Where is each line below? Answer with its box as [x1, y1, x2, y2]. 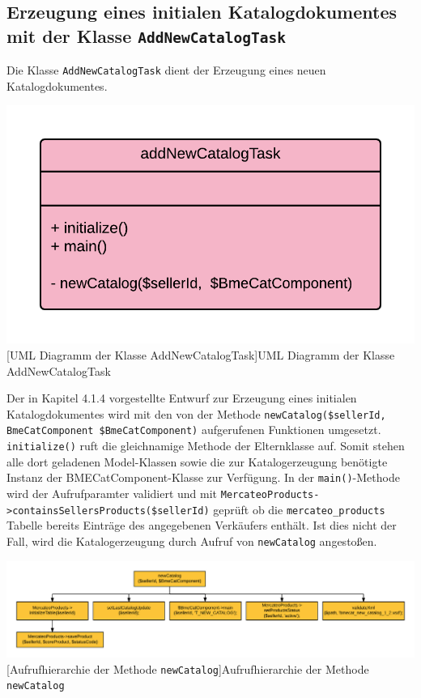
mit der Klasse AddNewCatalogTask [6, 23, 286, 48]
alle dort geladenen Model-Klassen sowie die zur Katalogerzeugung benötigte [6, 453, 388, 470]
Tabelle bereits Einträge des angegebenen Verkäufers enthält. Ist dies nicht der [6, 517, 397, 534]
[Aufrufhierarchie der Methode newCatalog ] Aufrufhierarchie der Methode [6, 660, 369, 677]
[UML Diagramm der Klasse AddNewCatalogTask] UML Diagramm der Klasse [6, 347, 395, 364]
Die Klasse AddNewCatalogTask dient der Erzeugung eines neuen [6, 62, 326, 79]
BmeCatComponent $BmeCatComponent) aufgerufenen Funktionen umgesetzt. [6, 421, 381, 438]
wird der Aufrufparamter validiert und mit [6, 485, 218, 502]
